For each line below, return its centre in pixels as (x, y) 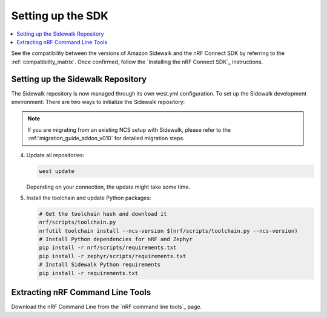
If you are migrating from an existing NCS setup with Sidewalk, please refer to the (129, 129)
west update (57, 171)
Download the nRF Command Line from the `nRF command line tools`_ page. (107, 307)
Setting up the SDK (60, 16)
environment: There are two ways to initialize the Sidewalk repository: (98, 102)
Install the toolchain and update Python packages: (89, 198)
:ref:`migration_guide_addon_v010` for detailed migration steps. (106, 138)
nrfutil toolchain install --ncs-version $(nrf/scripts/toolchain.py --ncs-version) (168, 231)
